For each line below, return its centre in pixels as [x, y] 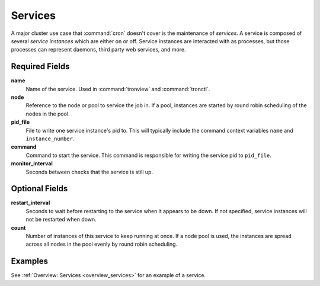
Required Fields [41, 67]
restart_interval [31, 203]
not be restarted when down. [61, 220]
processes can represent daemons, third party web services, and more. [98, 50]
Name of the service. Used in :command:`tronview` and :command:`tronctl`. [118, 89]
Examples [30, 261]
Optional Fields [39, 189]
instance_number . [50, 139]
